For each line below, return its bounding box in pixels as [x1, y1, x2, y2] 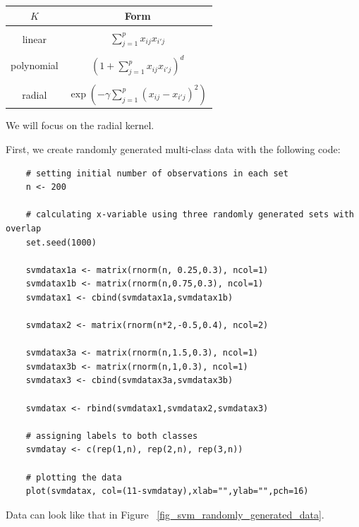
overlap [6, 223, 42, 234]
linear [22, 31, 47, 46]
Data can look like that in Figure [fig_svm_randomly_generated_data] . [6, 507, 324, 521]
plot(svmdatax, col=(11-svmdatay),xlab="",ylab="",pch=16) [25, 486, 309, 497]
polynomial [11, 58, 59, 73]
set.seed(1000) [25, 237, 97, 248]
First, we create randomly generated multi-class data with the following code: [6, 141, 341, 156]
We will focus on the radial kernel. [6, 118, 154, 133]
